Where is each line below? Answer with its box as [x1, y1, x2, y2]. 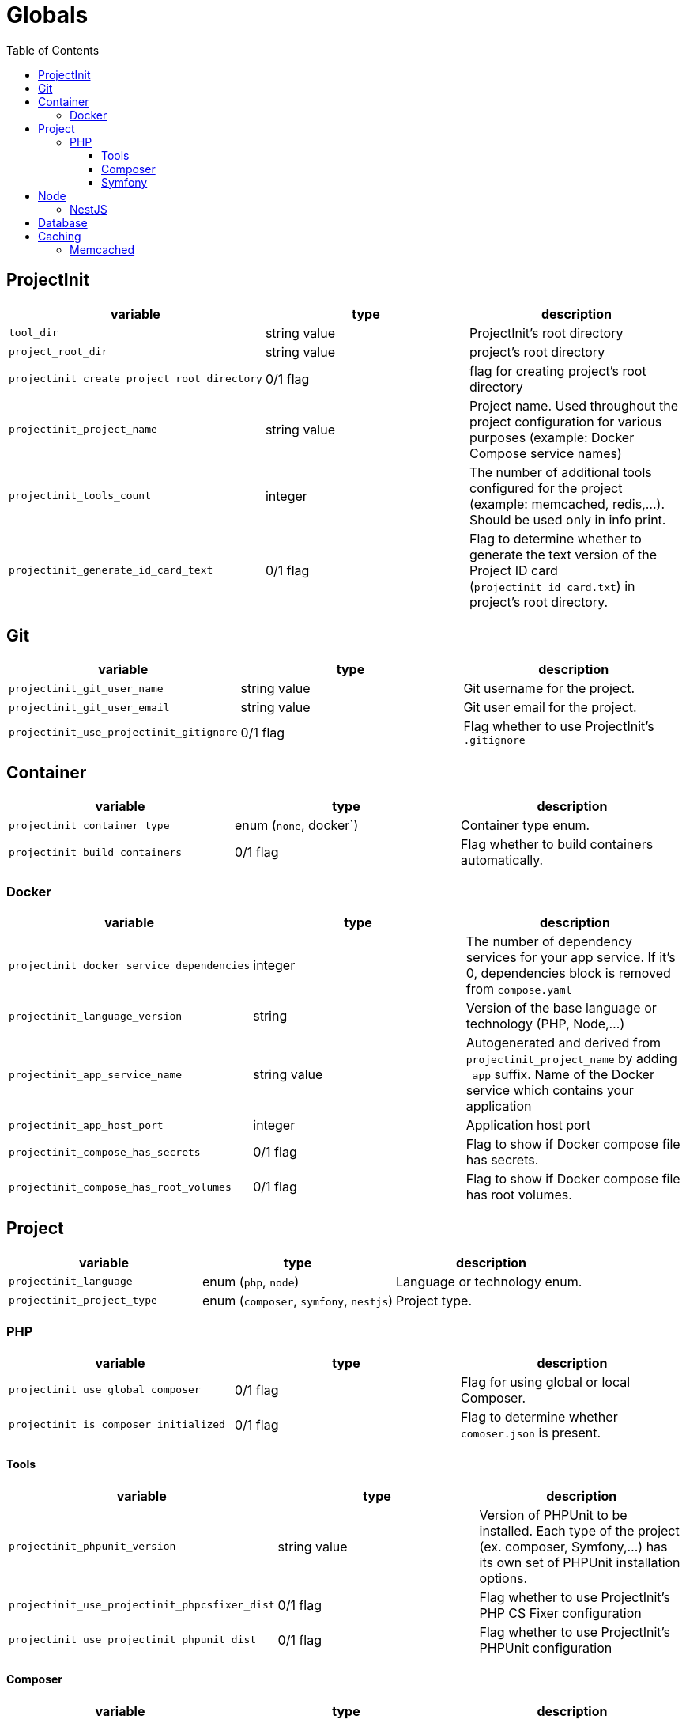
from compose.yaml [465, 981, 572, 998]
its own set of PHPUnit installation [479, 1554, 680, 1570]
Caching [38, 229, 81, 243]
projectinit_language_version [9, 1009, 183, 1022]
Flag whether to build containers [460, 836, 654, 853]
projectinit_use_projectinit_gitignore [9, 726, 238, 739]
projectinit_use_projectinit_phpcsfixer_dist [9, 1599, 275, 1611]
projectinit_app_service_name [9, 1068, 183, 1081]
